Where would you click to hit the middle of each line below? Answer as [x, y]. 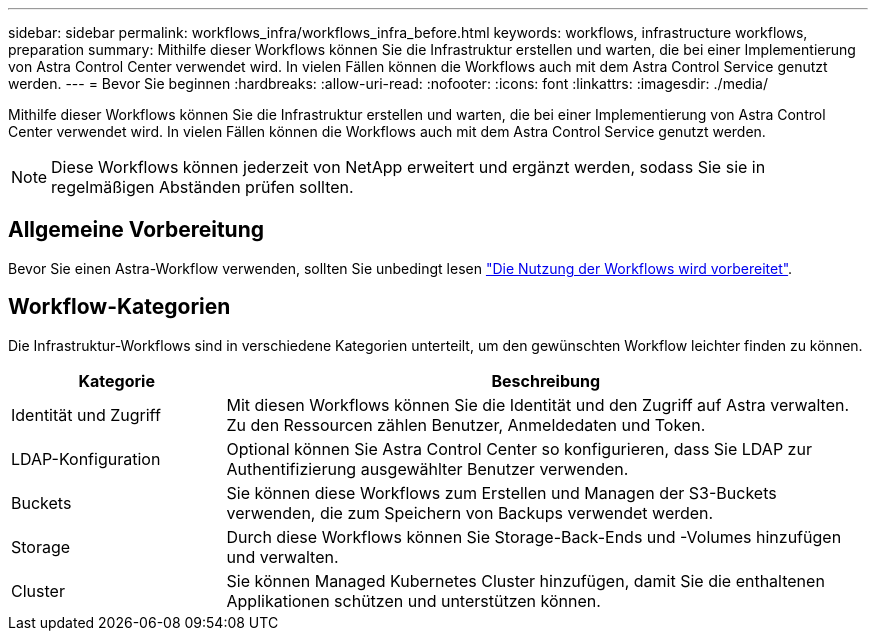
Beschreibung [546, 380]
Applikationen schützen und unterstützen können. [413, 600]
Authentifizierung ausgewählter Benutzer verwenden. [427, 468]
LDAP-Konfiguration [86, 458]
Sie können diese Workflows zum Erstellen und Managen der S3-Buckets [501, 492]
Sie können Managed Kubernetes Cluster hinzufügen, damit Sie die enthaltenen [525, 580]
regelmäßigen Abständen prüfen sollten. [202, 187]
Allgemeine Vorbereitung [136, 230]
